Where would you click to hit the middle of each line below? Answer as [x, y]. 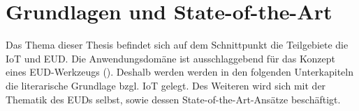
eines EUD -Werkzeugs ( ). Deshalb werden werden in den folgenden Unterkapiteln [179, 72]
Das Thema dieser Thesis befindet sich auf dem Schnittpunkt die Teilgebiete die [177, 45]
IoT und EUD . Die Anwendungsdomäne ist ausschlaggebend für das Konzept [170, 58]
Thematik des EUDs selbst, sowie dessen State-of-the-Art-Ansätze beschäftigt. [173, 99]
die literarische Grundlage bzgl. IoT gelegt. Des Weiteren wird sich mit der [166, 85]
